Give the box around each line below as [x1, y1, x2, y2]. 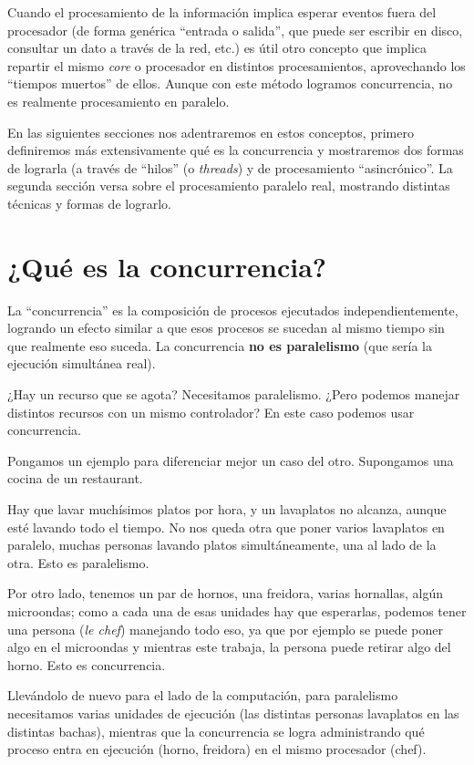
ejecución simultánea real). [7, 354, 156, 373]
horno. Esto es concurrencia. [7, 655, 166, 674]
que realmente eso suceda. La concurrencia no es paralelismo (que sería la [7, 336, 432, 355]
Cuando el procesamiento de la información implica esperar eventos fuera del [7, 3, 437, 21]
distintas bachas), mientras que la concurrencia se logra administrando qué [7, 721, 425, 740]
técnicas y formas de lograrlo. [7, 193, 171, 212]
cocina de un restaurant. [7, 469, 143, 488]
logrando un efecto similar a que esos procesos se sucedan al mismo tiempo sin [7, 318, 445, 337]
